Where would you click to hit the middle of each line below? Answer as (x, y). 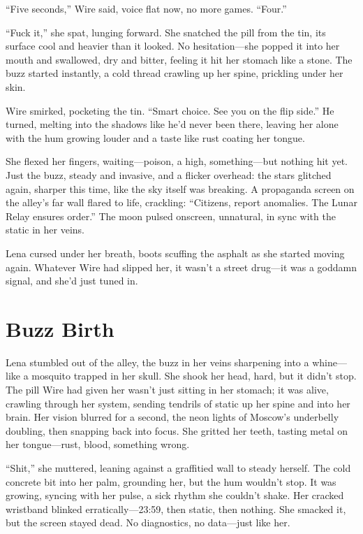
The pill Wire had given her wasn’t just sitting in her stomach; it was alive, (167, 389)
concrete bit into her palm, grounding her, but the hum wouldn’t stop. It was (171, 481)
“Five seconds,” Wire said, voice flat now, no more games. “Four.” (146, 8)
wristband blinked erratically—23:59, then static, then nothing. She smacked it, (176, 508)
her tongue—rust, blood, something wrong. (98, 444)
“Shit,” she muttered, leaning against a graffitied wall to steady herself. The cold (178, 467)
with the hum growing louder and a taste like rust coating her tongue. (155, 137)
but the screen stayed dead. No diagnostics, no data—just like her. (148, 522)
